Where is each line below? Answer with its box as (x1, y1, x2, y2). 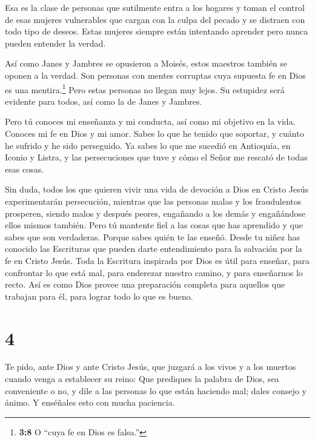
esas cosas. (5, 162, 44, 175)
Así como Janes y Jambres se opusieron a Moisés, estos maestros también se (5, 57, 288, 70)
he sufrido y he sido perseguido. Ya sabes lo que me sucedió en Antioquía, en (5, 139, 291, 151)
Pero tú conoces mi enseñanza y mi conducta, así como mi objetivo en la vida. (5, 115, 296, 128)
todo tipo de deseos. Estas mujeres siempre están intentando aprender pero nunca (5, 25, 308, 38)
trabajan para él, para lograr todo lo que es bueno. (5, 289, 193, 302)
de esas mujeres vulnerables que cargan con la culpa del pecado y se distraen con (5, 13, 305, 25)
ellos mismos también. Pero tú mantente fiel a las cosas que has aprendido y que (5, 219, 303, 231)
